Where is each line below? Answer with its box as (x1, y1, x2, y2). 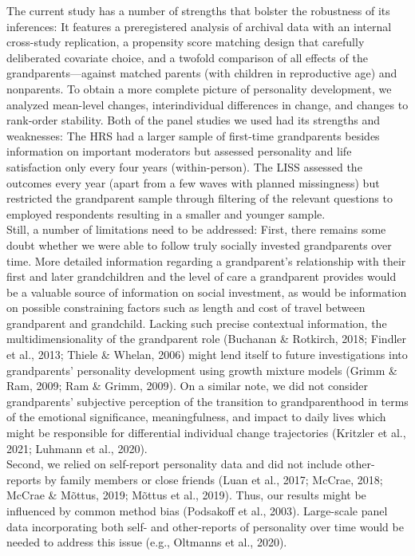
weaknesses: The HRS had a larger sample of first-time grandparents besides (6, 127, 380, 144)
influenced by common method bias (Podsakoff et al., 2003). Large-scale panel (6, 503, 388, 519)
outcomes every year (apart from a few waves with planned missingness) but (6, 174, 380, 191)
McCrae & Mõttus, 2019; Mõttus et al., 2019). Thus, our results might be (6, 487, 366, 503)
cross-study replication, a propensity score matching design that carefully (6, 34, 365, 50)
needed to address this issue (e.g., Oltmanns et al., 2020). (6, 534, 287, 550)
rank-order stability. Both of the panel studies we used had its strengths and (6, 112, 380, 128)
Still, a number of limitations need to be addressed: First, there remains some (6, 221, 386, 238)
